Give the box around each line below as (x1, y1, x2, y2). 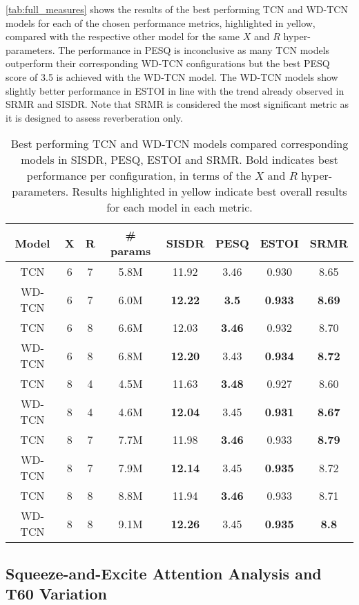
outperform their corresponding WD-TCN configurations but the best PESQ (6, 56, 330, 71)
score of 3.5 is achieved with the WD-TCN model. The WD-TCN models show (6, 69, 338, 84)
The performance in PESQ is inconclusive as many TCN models (58, 42, 330, 57)
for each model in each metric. (106, 199, 253, 216)
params (110, 243, 151, 259)
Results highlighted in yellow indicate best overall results (72, 183, 347, 200)
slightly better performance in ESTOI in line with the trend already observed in (6, 83, 345, 97)
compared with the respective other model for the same (6, 29, 240, 44)
